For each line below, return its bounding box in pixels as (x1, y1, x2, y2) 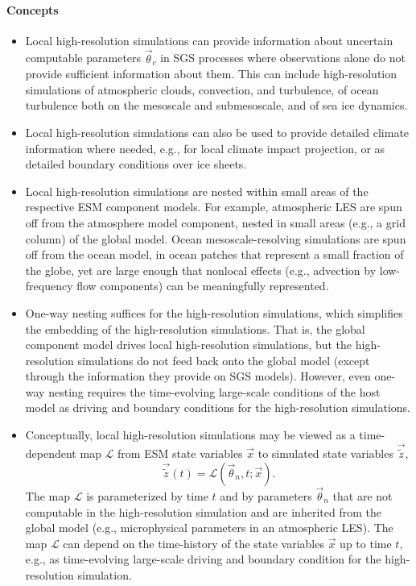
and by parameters (220, 487, 312, 504)
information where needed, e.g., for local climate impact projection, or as (25, 139, 385, 156)
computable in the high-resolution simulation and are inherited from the (25, 503, 381, 520)
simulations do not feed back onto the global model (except (77, 351, 370, 368)
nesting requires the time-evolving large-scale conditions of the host (48, 383, 381, 400)
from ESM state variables (117, 445, 243, 462)
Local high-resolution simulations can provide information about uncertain (25, 31, 393, 48)
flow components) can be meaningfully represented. (76, 277, 329, 294)
